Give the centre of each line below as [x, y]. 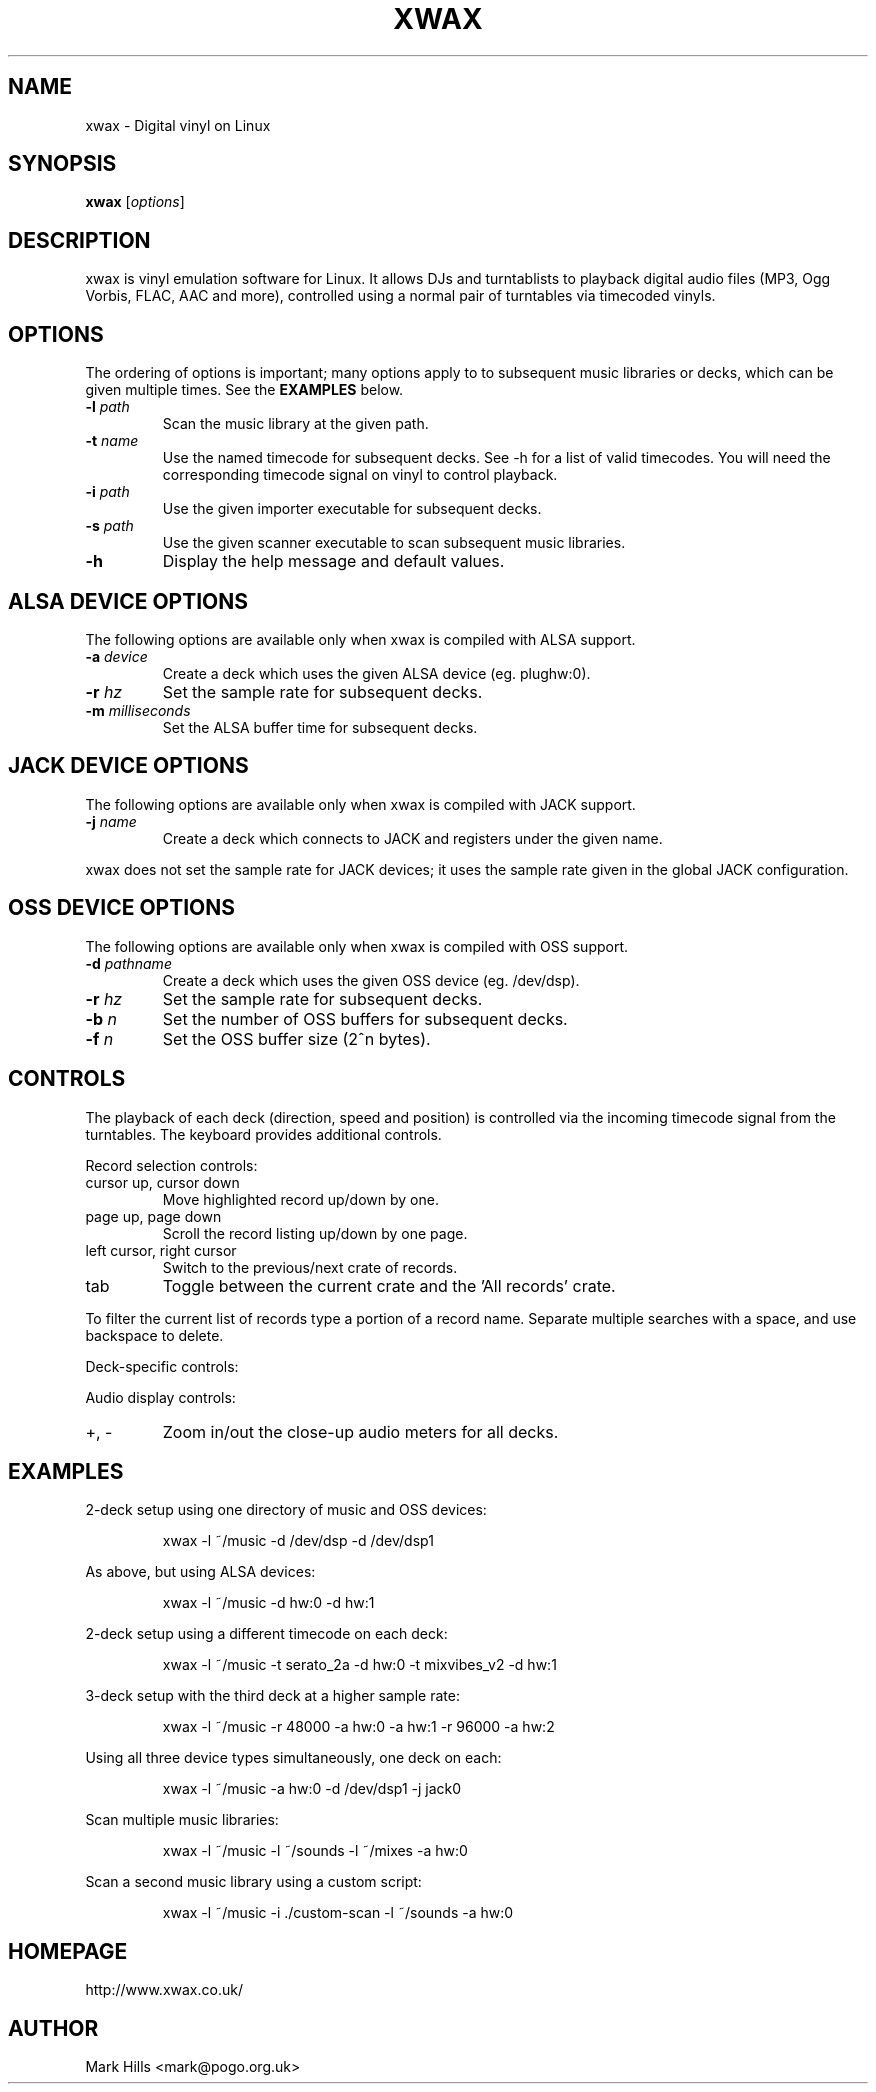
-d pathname [128, 963]
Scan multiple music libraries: [182, 1820]
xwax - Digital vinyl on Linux [178, 125]
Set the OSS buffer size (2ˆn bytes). [296, 1038]
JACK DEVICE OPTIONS [128, 766]
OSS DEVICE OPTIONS [122, 908]
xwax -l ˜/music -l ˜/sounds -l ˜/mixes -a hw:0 [315, 1851]
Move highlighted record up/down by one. [300, 1199]
